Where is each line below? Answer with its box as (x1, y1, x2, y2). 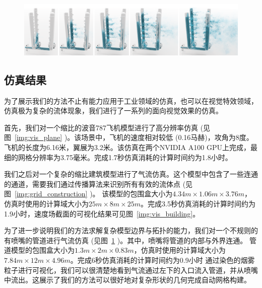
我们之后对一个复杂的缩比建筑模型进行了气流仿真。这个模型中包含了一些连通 (4, 169, 258, 179)
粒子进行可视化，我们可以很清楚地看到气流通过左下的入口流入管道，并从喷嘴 (4, 264, 258, 275)
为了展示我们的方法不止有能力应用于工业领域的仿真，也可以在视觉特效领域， (4, 95, 258, 106)
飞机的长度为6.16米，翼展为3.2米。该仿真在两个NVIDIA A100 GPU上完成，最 (4, 142, 257, 153)
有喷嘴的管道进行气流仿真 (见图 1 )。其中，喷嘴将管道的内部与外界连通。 (4, 235, 247, 245)
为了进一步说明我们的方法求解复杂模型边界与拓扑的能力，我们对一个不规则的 (4, 225, 258, 236)
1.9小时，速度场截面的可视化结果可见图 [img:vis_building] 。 (4, 208, 200, 219)
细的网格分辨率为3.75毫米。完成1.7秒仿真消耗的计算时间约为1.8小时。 (4, 152, 232, 162)
